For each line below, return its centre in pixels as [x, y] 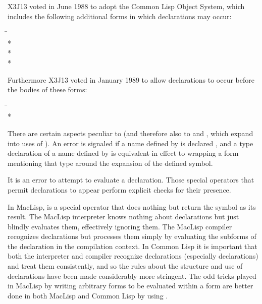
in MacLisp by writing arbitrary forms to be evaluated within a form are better [130, 286]
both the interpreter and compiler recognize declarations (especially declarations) [133, 256]
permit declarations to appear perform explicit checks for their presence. [119, 189]
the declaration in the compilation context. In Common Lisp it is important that [133, 246]
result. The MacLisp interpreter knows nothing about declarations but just [123, 217]
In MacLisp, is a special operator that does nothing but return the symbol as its [132, 206]
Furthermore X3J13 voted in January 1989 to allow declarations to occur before [131, 79]
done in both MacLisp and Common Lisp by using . [88, 295]
